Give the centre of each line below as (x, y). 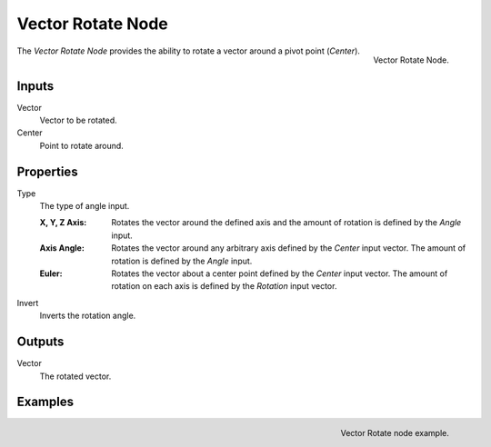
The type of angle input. (85, 206)
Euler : (51, 273)
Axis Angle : (62, 248)
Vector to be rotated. (78, 120)
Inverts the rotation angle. (88, 316)
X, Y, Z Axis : (63, 223)
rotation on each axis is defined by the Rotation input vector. (224, 286)
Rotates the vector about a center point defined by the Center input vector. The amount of (280, 273)
